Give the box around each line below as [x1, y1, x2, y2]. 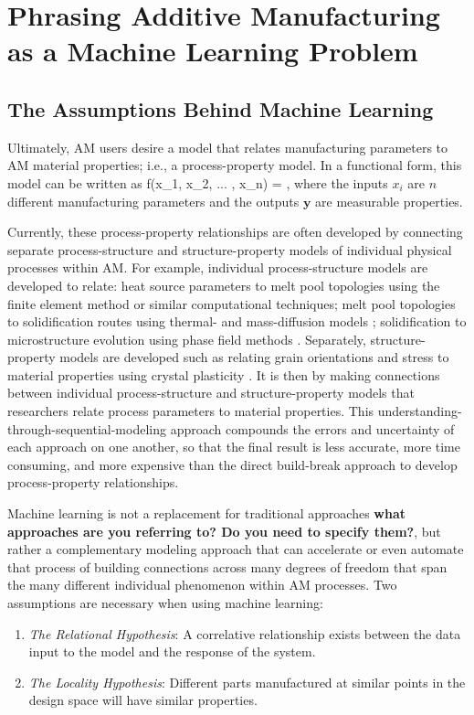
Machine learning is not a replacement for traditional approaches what [7, 504, 406, 523]
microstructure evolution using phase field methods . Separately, [7, 329, 366, 348]
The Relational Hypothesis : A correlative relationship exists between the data [28, 624, 461, 643]
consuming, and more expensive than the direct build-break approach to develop [7, 454, 458, 474]
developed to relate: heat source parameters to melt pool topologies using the [7, 275, 440, 294]
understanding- [377, 401, 462, 421]
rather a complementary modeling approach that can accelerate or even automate [7, 539, 464, 559]
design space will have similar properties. [28, 690, 258, 710]
